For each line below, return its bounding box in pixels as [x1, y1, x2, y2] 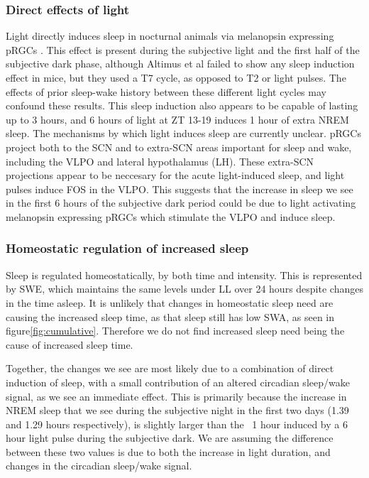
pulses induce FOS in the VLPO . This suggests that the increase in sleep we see [6, 181, 353, 196]
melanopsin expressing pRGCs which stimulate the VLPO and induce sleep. [6, 209, 336, 224]
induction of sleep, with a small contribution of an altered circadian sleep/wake [6, 374, 350, 389]
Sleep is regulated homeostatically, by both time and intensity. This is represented [6, 267, 363, 282]
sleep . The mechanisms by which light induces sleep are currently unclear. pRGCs [6, 126, 361, 141]
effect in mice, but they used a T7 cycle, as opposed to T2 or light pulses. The [6, 70, 346, 85]
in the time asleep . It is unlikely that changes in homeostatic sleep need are [6, 295, 334, 310]
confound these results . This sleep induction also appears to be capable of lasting [6, 98, 358, 113]
